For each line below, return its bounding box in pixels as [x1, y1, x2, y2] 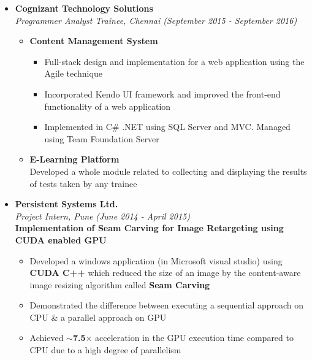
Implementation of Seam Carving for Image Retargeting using [15, 221, 284, 234]
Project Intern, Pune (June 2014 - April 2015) [15, 209, 190, 222]
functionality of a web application [44, 99, 171, 112]
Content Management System [29, 34, 158, 47]
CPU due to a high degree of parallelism [29, 343, 181, 356]
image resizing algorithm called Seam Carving [29, 278, 210, 291]
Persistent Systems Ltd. [15, 197, 118, 210]
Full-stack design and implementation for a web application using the [44, 55, 305, 67]
